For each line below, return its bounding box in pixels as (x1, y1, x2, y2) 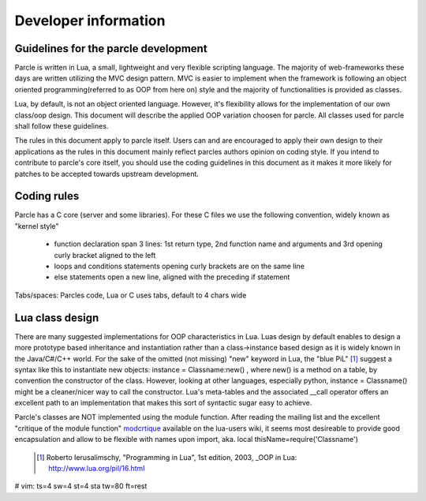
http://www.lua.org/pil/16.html (48, 464, 145, 473)
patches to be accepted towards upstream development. (14, 169, 199, 178)
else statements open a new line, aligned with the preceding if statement (54, 272, 290, 282)
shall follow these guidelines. (14, 122, 109, 131)
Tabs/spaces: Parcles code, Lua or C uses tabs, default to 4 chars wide (14, 290, 247, 300)
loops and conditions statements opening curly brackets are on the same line (54, 261, 305, 271)
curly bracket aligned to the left (54, 250, 156, 260)
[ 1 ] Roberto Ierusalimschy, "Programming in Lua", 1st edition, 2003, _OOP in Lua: (36, 452, 297, 462)
